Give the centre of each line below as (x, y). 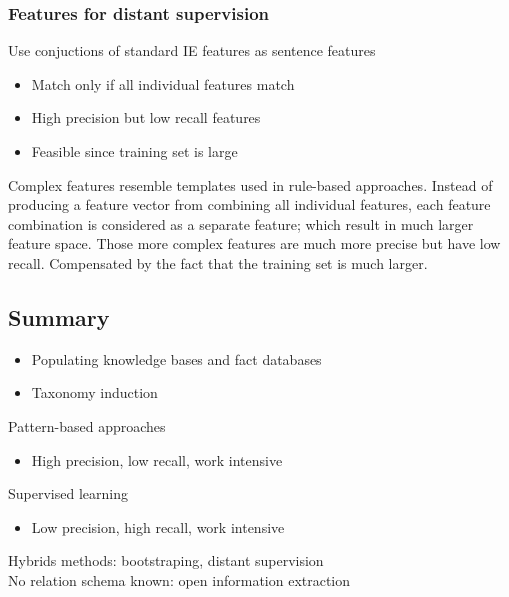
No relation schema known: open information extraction (179, 579)
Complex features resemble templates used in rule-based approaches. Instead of (250, 184)
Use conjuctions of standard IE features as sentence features (192, 50)
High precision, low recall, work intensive (157, 459)
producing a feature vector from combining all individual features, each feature (249, 204)
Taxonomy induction (94, 392)
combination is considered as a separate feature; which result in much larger (241, 223)
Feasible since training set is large (134, 151)
